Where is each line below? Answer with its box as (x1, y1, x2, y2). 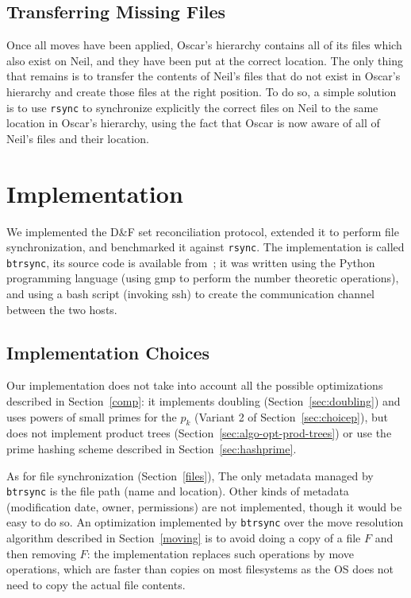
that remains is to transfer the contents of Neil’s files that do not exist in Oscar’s (6, 68, 401, 84)
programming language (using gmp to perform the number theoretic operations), (6, 270, 399, 286)
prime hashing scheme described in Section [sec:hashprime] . (6, 441, 297, 457)
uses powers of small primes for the (6, 408, 177, 425)
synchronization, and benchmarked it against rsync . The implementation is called (6, 239, 405, 255)
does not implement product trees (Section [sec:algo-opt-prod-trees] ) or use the (6, 425, 392, 441)
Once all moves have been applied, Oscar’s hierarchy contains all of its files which (6, 37, 402, 53)
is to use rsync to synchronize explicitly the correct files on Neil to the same (6, 99, 378, 115)
